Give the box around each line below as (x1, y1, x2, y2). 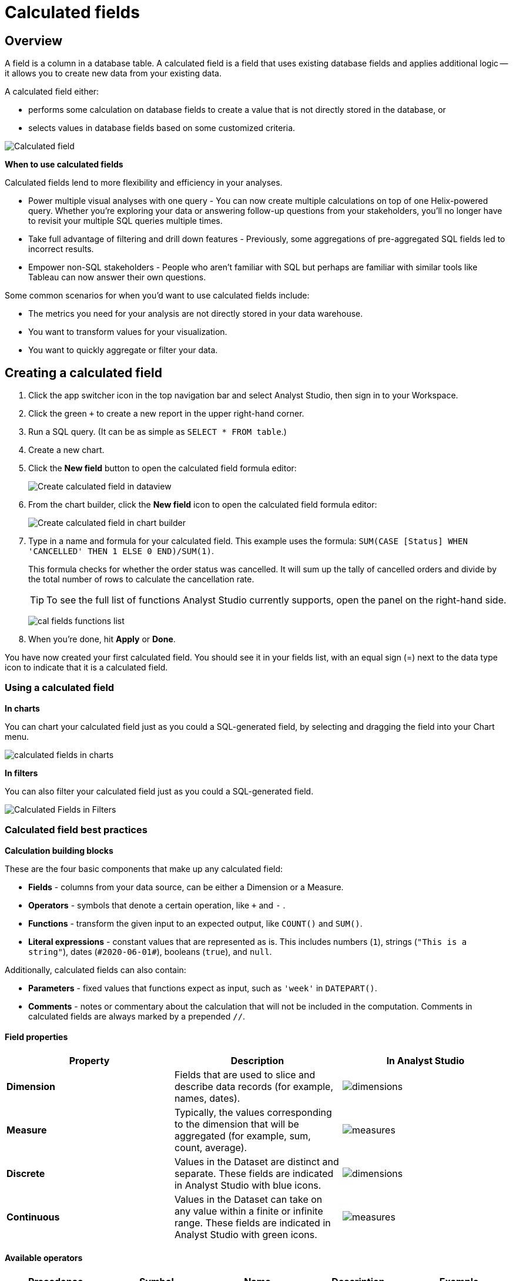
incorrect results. (28, 244, 94, 254)
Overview (5, 33, 63, 48)
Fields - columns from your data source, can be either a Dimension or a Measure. (28, 881, 344, 892)
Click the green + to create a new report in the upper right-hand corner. (28, 408, 304, 419)
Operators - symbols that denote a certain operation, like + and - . (28, 900, 286, 910)
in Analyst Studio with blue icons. (174, 1179, 321, 1191)
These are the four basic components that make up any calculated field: (5, 863, 283, 874)
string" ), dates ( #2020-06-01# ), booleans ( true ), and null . (28, 946, 272, 957)
